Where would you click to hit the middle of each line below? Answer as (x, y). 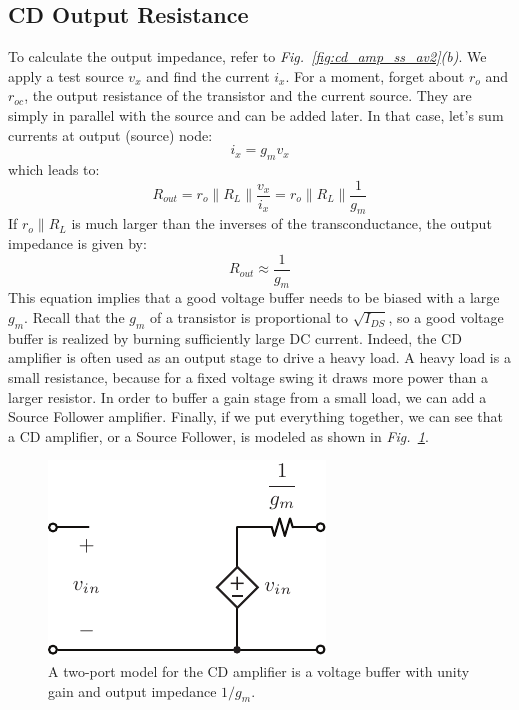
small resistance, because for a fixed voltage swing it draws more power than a (248, 377)
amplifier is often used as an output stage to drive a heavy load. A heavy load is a (259, 357)
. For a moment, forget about (375, 75)
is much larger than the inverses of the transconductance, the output (281, 223)
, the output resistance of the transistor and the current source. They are (248, 95)
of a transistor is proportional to (249, 317)
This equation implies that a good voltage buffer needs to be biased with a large (254, 297)
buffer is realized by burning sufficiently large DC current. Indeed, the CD (235, 337)
